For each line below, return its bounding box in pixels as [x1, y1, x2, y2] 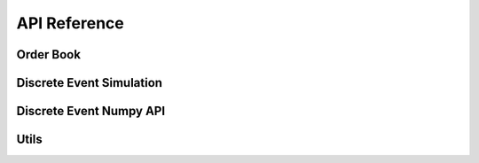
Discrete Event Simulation [16, 75, 163, 90]
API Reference [16, 13, 124, 33]
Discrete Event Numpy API [16, 104, 166, 119]
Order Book [16, 47, 82, 62]
